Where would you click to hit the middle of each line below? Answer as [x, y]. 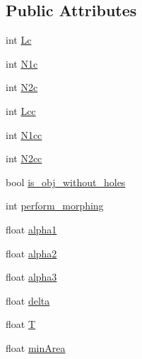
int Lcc [21, 110]
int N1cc [24, 134]
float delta [28, 300]
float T [21, 324]
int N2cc [24, 158]
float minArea [36, 347]
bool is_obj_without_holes [66, 182]
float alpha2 [31, 253]
